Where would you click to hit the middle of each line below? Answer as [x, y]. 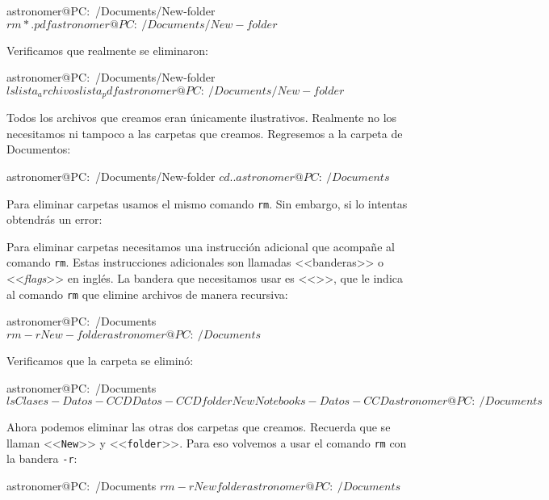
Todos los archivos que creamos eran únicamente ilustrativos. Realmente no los [202, 118]
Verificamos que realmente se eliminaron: [107, 50]
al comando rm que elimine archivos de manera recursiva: [147, 294]
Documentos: [39, 149]
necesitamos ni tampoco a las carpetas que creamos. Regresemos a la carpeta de [205, 133]
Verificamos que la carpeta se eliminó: [100, 360]
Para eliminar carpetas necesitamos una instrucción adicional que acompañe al [201, 246]
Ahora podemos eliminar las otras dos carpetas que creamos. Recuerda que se [199, 427]
